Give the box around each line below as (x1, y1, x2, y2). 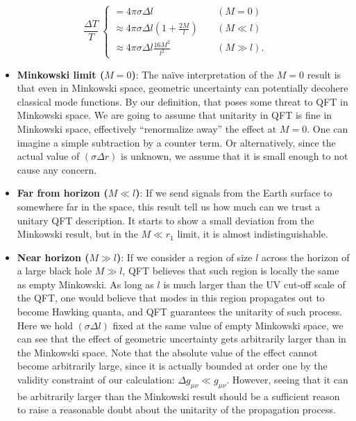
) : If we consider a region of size (117, 249, 253, 264)
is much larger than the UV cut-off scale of (163, 276, 346, 291)
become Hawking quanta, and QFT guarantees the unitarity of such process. (17, 304, 343, 319)
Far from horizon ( (17, 185, 108, 200)
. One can (307, 121, 348, 135)
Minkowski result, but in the (17, 226, 138, 241)
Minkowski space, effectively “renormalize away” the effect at (17, 121, 277, 135)
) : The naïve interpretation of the (131, 67, 274, 81)
